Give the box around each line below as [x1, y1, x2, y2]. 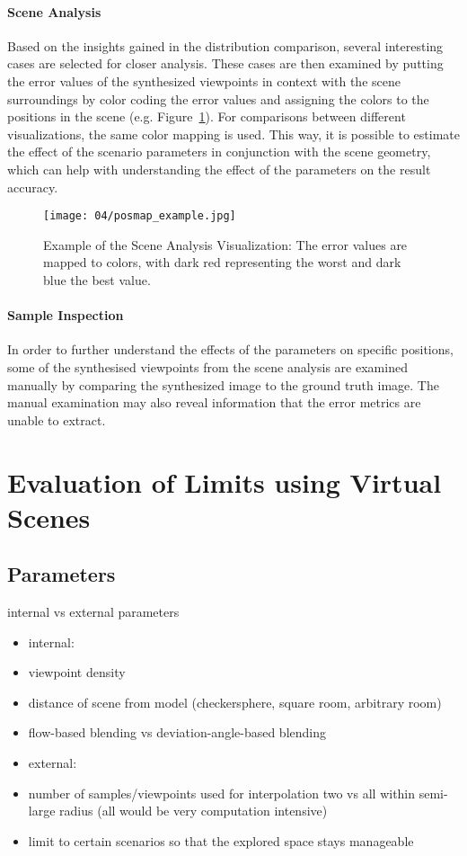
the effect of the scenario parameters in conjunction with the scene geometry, [7, 142, 431, 161]
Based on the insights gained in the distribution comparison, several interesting [7, 36, 444, 55]
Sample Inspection [7, 306, 124, 325]
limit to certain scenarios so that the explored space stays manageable [28, 831, 414, 850]
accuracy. [7, 177, 58, 196]
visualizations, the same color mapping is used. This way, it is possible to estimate [7, 124, 460, 143]
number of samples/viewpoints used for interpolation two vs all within [28, 783, 416, 802]
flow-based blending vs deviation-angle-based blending [28, 723, 327, 742]
